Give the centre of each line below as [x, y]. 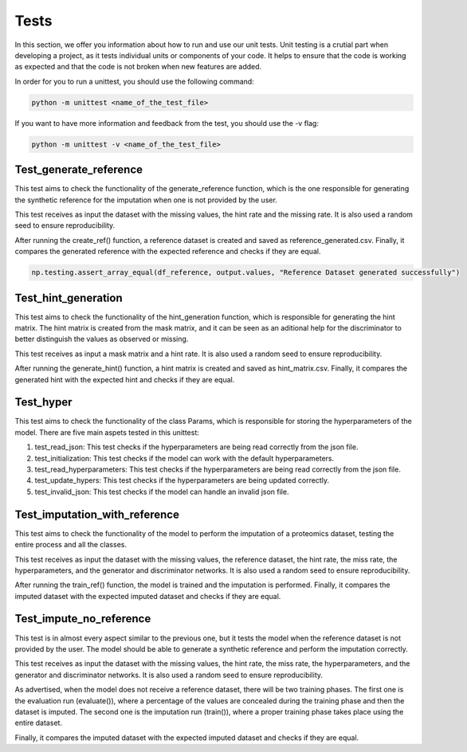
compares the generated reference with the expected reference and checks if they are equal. [168, 252]
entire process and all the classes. [71, 545]
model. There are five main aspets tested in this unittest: [107, 432]
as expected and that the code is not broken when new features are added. [138, 67]
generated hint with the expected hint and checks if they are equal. [125, 379]
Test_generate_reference [79, 170]
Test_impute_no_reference [83, 619]
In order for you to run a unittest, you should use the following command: [134, 81]
